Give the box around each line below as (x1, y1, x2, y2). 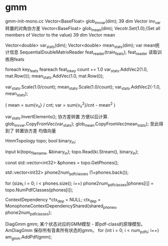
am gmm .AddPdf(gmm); (5, 233, 52, 241)
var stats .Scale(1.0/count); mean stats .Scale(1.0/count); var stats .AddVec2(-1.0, (5, 84, 161, 91)
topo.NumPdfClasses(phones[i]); (5, 187, 74, 193)
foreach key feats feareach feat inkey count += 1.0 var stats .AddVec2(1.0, (5, 67, 148, 74)
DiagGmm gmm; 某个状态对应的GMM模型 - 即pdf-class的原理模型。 (5, 221, 145, 227)
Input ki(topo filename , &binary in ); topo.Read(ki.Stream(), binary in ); (5, 149, 139, 156)
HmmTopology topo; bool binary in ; (5, 138, 76, 145)
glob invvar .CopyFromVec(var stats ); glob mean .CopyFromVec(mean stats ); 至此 (5, 121, 159, 128)
